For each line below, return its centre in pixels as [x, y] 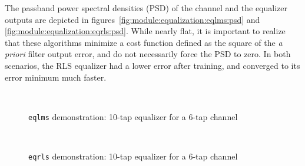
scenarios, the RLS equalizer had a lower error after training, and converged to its [152, 65]
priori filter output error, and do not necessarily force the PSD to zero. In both [148, 54]
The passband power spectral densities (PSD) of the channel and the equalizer [146, 8]
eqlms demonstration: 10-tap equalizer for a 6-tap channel [133, 116]
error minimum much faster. [56, 77]
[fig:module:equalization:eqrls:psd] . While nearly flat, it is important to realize [145, 31]
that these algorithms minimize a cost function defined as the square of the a [144, 42]
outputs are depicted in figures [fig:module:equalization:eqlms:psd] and [132, 19]
